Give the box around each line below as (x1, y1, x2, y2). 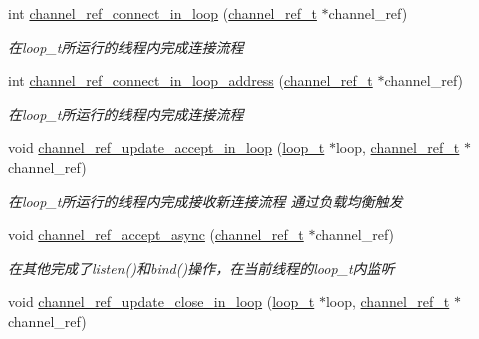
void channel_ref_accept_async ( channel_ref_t (8, 224, 304, 245)
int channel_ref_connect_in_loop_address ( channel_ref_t (8, 70, 373, 91)
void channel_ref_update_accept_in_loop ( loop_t (8, 137, 325, 158)
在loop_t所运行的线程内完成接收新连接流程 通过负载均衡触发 (8, 190, 403, 211)
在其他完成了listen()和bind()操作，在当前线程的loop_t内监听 (8, 257, 395, 278)
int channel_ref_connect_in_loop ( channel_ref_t (8, 3, 317, 23)
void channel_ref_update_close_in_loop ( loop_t (8, 291, 315, 312)
